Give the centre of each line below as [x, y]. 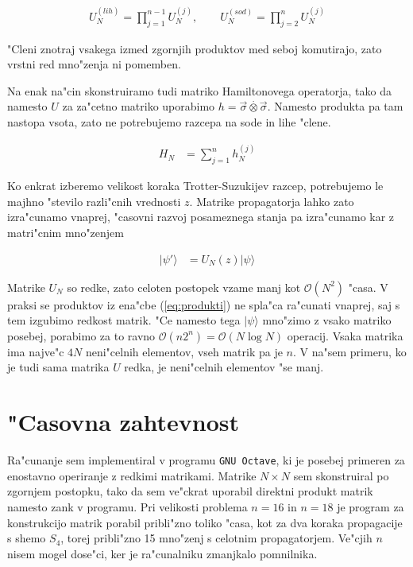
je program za [371, 507]
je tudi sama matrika [58, 367]
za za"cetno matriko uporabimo [139, 106]
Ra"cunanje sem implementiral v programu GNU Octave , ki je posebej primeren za [206, 460]
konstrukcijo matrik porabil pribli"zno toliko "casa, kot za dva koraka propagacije [205, 522]
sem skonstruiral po [341, 475]
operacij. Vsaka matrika [345, 335]
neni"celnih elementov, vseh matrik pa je [184, 351]
